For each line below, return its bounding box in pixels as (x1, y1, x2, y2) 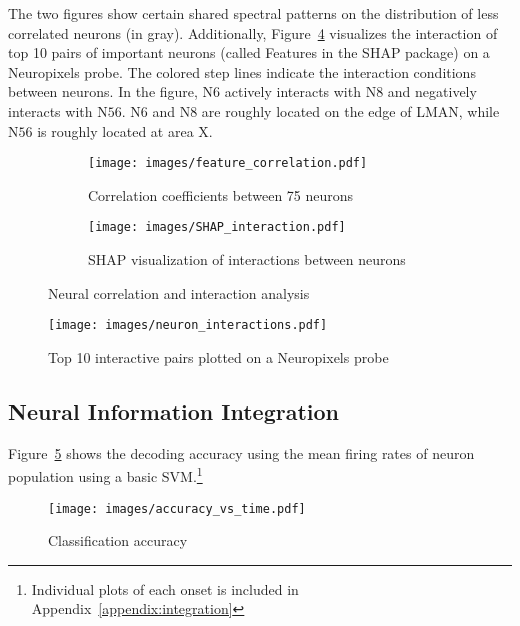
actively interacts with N (224, 81, 377, 102)
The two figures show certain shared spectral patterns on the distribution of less (8, 3, 499, 23)
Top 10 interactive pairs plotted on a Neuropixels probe (48, 346, 389, 367)
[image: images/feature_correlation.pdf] (88, 156, 368, 171)
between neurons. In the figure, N (8, 81, 214, 102)
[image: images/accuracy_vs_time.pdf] (48, 501, 306, 516)
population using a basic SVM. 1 (8, 463, 203, 486)
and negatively (387, 81, 477, 102)
